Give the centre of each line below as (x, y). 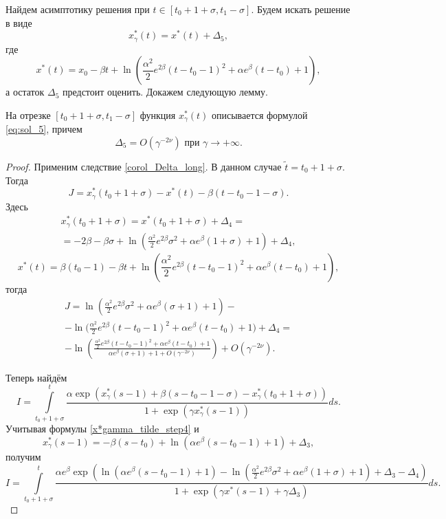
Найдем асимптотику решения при (78, 9)
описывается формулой (259, 114)
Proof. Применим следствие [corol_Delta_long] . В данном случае (144, 166)
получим (23, 456)
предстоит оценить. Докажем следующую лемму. (165, 92)
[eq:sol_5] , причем (44, 129)
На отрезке (28, 114)
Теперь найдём (36, 377)
